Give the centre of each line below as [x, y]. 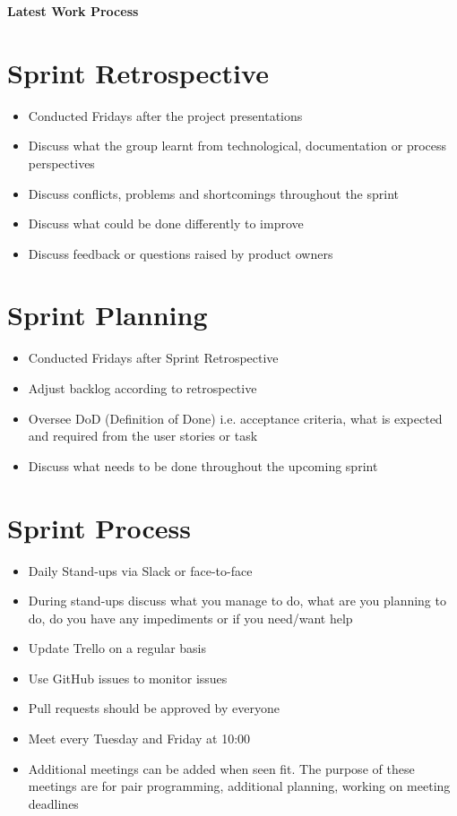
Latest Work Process [73, 11]
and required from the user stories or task [143, 436]
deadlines [53, 803]
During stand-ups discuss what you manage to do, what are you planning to [237, 601]
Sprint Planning [108, 315]
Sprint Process [99, 527]
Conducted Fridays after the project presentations [165, 115]
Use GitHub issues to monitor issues [128, 678]
